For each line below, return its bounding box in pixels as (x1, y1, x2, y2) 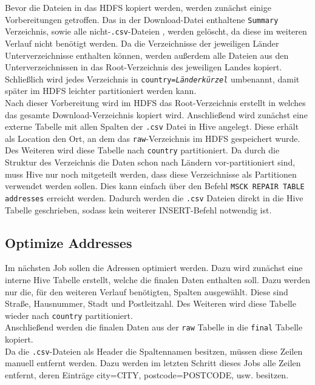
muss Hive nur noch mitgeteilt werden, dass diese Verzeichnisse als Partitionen (5, 167, 297, 180)
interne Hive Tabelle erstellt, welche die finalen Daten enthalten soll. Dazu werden (5, 273, 311, 286)
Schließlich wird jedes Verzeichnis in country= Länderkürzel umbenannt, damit (5, 72, 300, 85)
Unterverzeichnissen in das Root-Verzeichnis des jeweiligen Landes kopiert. (5, 61, 282, 73)
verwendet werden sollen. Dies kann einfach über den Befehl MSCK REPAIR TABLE (5, 179, 305, 192)
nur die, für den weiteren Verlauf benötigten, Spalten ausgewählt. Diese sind (5, 285, 288, 298)
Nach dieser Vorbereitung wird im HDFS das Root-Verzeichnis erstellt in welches (5, 96, 306, 109)
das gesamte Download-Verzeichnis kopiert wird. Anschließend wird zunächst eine (5, 108, 308, 121)
